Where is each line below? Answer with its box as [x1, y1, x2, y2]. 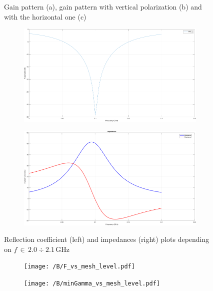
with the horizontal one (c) [4, 11, 86, 22]
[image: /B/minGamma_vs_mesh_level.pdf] [24, 279, 160, 287]
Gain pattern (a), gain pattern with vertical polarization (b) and [4, 2, 202, 12]
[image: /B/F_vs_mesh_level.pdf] [24, 263, 135, 270]
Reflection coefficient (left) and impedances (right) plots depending [4, 234, 209, 244]
